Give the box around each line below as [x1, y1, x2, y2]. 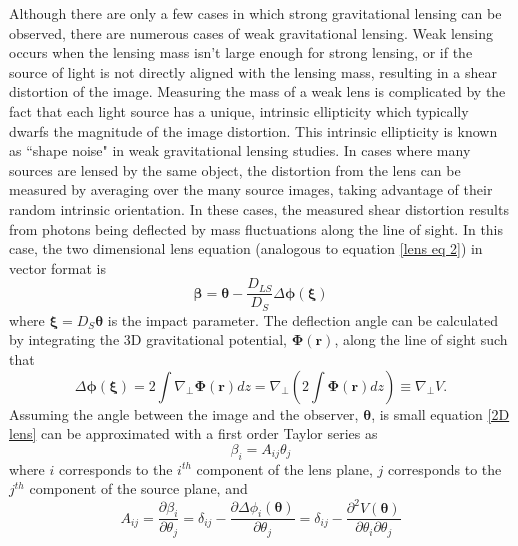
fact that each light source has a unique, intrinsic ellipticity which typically [9, 100, 469, 121]
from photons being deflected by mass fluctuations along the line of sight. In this [9, 218, 504, 239]
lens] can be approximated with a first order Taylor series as [9, 423, 378, 444]
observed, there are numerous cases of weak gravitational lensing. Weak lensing [9, 22, 494, 43]
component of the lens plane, [196, 458, 373, 479]
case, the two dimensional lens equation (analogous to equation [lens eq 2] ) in [9, 238, 483, 259]
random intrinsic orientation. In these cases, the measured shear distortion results [9, 198, 509, 219]
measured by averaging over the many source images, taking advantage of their [9, 179, 493, 200]
